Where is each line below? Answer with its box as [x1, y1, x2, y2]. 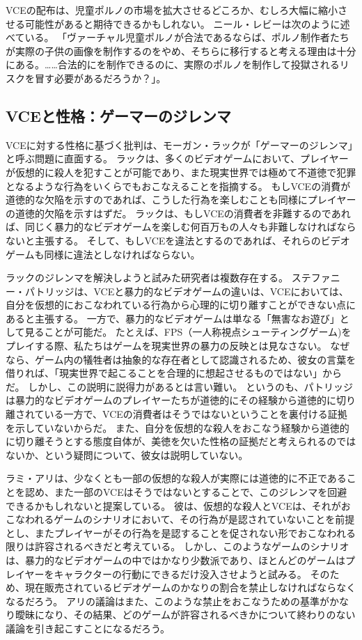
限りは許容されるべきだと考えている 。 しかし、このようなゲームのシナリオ [6, 539, 349, 554]
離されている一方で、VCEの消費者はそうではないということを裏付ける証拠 [6, 407, 347, 421]
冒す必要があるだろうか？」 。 [34, 70, 166, 85]
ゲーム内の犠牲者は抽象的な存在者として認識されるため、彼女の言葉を [34, 352, 356, 366]
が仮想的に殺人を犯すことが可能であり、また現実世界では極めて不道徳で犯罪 [6, 164, 356, 179]
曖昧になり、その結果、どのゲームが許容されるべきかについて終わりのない [15, 607, 356, 622]
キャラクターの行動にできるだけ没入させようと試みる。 [54, 566, 307, 581]
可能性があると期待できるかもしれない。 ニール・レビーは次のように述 [24, 16, 350, 31]
